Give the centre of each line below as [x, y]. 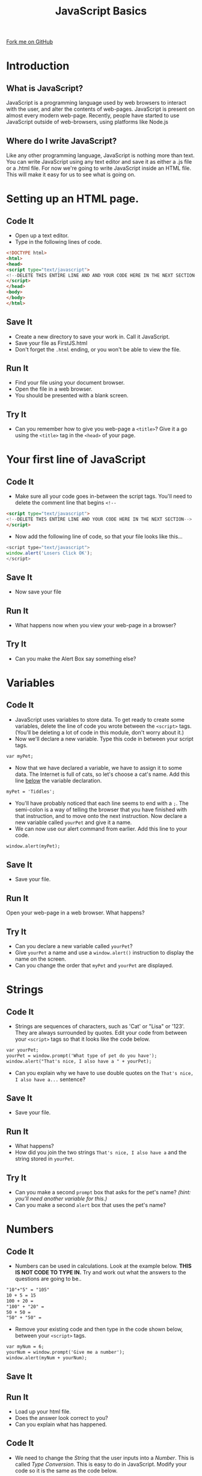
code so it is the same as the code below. [66, 1471]
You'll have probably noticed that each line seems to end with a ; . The [102, 803]
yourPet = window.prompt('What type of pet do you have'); [82, 1056]
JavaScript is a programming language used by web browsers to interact [96, 103]
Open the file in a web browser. [54, 389]
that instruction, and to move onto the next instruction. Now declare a [101, 816]
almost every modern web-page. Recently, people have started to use [93, 116]
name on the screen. [40, 959]
